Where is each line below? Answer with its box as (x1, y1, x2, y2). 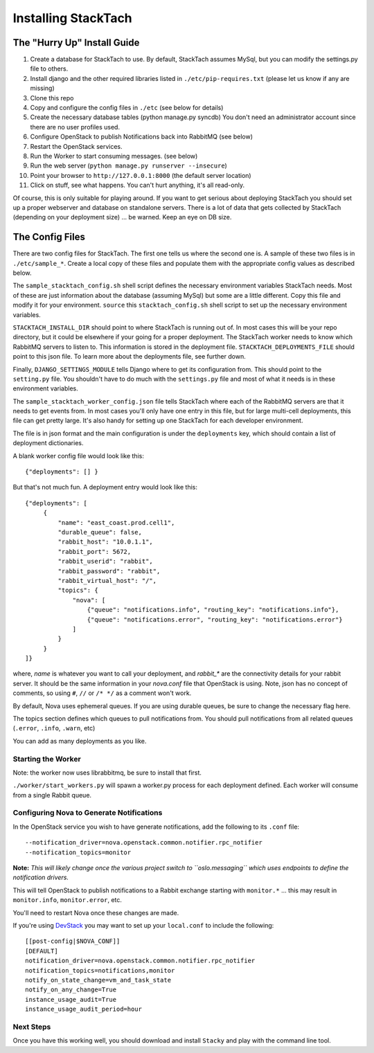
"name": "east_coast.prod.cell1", (57, 519, 175, 526)
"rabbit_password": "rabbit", (57, 567, 161, 575)
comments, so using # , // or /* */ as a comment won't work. (12, 689, 192, 697)
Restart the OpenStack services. (30, 142, 123, 150)
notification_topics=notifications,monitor (25, 966, 175, 974)
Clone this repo (30, 93, 74, 102)
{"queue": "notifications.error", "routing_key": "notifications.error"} (87, 615, 343, 623)
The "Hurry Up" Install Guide (12, 37, 140, 48)
